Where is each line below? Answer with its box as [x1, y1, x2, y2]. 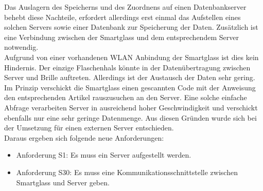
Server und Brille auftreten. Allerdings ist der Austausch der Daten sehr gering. [4, 72, 255, 83]
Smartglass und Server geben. [16, 177, 110, 187]
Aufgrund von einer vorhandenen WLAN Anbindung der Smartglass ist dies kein [4, 51, 259, 62]
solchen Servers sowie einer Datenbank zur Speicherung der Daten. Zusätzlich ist [4, 22, 258, 32]
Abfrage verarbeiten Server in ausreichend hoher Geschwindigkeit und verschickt [4, 102, 258, 112]
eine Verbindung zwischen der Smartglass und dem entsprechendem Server [4, 31, 239, 42]
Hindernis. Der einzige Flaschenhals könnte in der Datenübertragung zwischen [4, 62, 251, 72]
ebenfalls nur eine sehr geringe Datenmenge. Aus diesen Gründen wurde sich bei [4, 112, 257, 123]
